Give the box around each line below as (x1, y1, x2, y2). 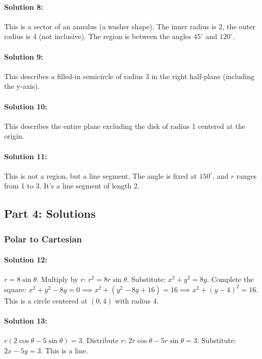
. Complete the (207, 274, 254, 285)
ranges (236, 170, 257, 181)
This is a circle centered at (4, 295, 88, 306)
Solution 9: (4, 51, 44, 62)
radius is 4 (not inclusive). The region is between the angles (4, 31, 191, 42)
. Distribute (82, 335, 118, 346)
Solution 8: (4, 1, 44, 12)
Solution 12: (4, 254, 48, 265)
